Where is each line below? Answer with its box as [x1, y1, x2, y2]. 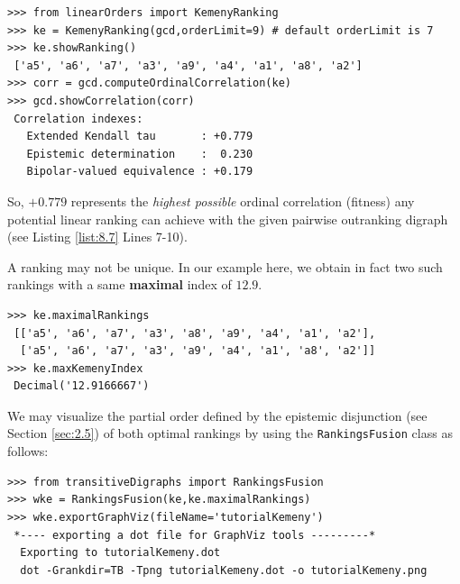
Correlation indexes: [14, 112, 143, 125]
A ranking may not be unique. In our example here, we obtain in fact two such [7, 257, 443, 276]
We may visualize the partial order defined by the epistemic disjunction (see [7, 406, 428, 424]
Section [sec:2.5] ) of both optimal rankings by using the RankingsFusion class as [7, 424, 453, 443]
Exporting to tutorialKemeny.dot [20, 546, 221, 560]
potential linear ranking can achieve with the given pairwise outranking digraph [7, 209, 448, 228]
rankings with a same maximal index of [7, 275, 232, 294]
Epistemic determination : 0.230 [26, 147, 253, 160]
